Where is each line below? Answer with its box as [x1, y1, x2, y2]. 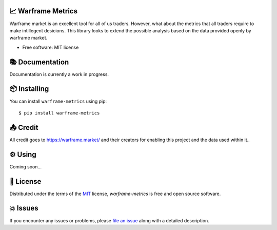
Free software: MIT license [22, 44, 79, 50]
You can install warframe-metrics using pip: [9, 98, 107, 104]
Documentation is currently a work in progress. [9, 71, 109, 77]
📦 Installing [9, 85, 49, 93]
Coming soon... [9, 163, 42, 169]
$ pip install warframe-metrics [18, 110, 100, 116]
